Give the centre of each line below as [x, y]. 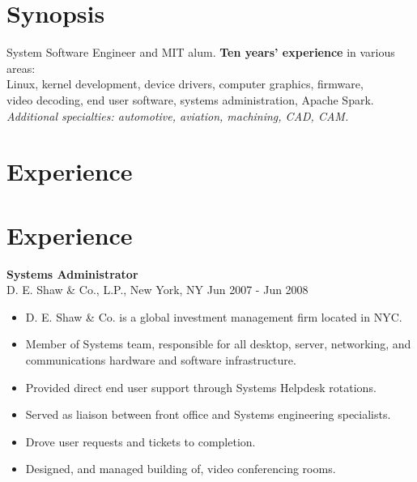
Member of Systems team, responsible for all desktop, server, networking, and [218, 344]
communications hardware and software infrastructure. [161, 359]
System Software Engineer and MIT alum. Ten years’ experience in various [201, 52]
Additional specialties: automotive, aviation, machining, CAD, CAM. [178, 115]
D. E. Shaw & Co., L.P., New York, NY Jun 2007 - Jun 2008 [157, 290]
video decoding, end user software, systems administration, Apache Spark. [190, 99]
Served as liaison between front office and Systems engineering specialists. [208, 414]
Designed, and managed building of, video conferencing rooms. [181, 469]
